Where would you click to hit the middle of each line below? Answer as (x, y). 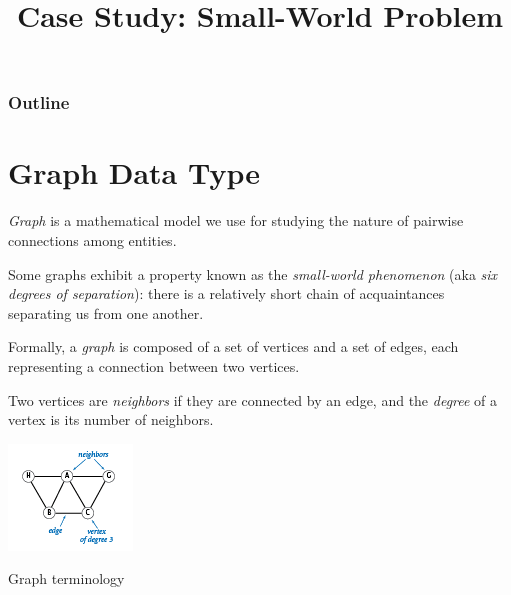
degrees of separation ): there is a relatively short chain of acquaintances (226, 293)
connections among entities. (92, 240)
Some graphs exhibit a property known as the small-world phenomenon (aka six (253, 273)
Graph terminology (66, 578)
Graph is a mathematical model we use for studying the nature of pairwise (236, 220)
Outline (39, 102)
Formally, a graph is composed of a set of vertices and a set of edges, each (233, 346)
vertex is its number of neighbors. (111, 419)
